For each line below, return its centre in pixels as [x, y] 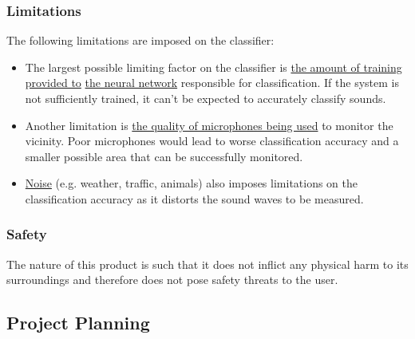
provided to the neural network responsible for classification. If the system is [212, 83]
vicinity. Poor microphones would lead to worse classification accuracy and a [212, 141]
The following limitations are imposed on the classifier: [140, 40]
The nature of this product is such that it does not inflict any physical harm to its [207, 264]
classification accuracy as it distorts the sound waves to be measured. [194, 198]
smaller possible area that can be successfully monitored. [164, 156]
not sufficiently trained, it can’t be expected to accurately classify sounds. [206, 98]
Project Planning [78, 323]
